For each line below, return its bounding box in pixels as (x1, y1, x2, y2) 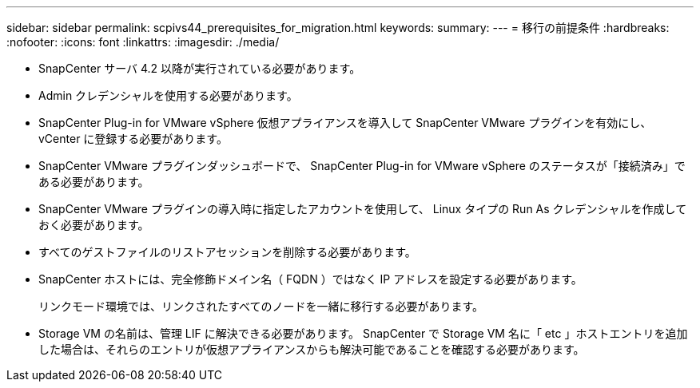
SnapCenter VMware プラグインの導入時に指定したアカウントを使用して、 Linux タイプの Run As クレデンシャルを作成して (38, 202, 687, 216)
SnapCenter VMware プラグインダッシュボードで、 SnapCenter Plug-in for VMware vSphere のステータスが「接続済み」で (38, 159, 686, 172)
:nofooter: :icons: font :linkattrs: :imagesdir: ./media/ (6, 35, 280, 49)
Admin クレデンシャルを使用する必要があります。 (38, 89, 298, 102)
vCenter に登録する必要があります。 (38, 132, 228, 145)
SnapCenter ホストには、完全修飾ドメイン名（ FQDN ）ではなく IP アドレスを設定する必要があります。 (38, 272, 583, 286)
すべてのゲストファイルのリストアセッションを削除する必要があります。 (38, 245, 416, 259)
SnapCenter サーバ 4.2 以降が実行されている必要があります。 (38, 61, 361, 75)
